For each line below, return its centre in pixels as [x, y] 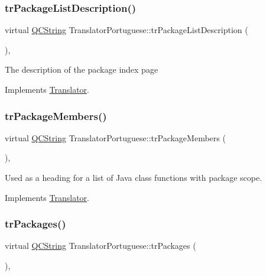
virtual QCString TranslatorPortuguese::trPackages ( [100, 246]
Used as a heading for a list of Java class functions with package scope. [134, 177]
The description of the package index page [82, 69]
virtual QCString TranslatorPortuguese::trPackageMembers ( [115, 137]
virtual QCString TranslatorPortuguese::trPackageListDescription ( [126, 30]
